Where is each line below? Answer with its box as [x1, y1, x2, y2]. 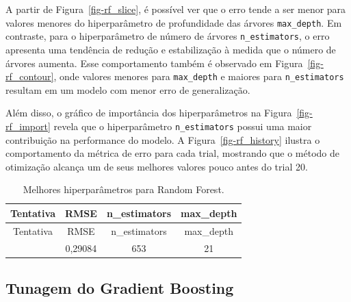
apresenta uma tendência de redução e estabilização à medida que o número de [5, 42, 336, 56]
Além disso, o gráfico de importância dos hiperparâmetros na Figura [5, 105, 292, 120]
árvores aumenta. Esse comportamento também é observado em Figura [5, 55, 303, 70]
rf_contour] [5, 69, 54, 84]
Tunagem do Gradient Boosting [5, 277, 234, 299]
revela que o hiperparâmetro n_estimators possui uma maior [53, 118, 312, 133]
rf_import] [5, 118, 51, 133]
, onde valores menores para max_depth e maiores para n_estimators [53, 69, 344, 84]
